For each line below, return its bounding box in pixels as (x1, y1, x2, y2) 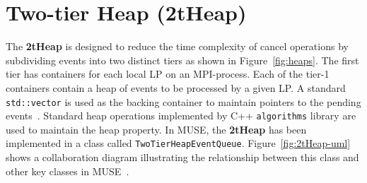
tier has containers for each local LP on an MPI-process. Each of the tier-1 (6, 66, 330, 81)
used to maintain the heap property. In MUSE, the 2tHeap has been (6, 122, 307, 136)
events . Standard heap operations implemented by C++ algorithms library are (6, 108, 356, 123)
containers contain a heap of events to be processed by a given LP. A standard (6, 80, 346, 95)
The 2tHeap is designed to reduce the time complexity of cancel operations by (6, 39, 349, 54)
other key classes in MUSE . (6, 163, 129, 178)
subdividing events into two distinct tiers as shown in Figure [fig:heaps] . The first (6, 52, 359, 67)
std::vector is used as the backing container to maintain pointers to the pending (6, 94, 361, 109)
